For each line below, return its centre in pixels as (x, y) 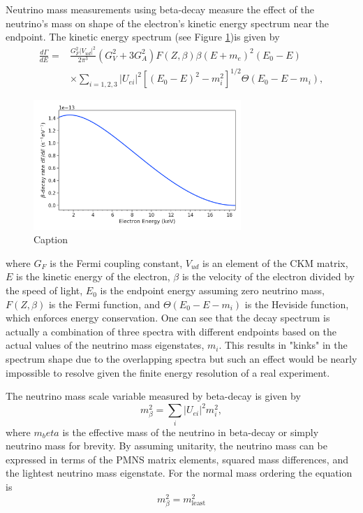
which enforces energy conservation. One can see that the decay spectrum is (168, 318)
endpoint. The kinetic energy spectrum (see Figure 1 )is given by (143, 37)
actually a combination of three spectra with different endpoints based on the (171, 331)
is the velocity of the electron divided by (268, 276)
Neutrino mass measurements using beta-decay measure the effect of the (160, 9)
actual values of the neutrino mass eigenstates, (105, 345)
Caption (51, 239)
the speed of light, (44, 290)
